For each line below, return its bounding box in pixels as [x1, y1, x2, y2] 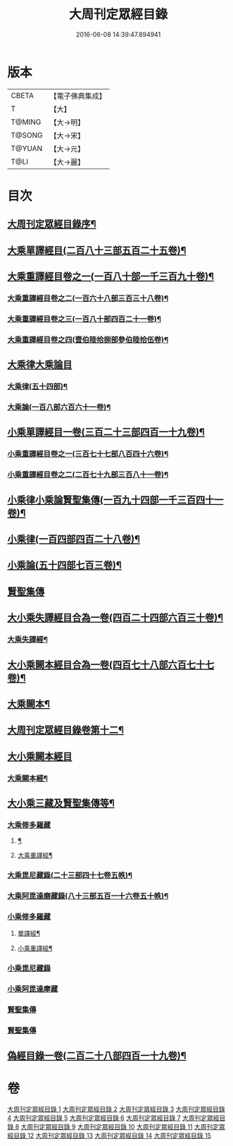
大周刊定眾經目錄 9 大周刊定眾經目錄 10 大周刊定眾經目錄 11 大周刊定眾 [20, 1123, 225, 1131]
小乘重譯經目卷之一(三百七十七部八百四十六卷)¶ [7, 449, 169, 459]
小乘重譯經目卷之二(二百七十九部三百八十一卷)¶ [7, 470, 169, 480]
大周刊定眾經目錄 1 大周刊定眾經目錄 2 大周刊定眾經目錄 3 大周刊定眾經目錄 [7, 1105, 225, 1114]
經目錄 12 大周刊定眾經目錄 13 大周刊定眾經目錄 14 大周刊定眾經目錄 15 [7, 1131, 211, 1140]
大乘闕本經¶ [7, 773, 48, 783]
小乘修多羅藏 [7, 912, 51, 922]
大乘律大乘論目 [7, 359, 73, 371]
